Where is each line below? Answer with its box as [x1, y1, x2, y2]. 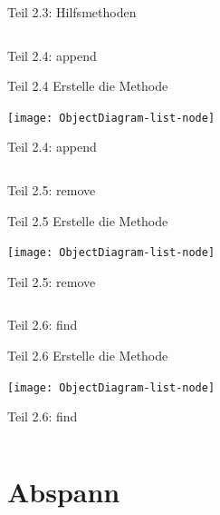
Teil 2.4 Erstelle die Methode [7, 76, 168, 95]
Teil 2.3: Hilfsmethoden [7, 3, 137, 21]
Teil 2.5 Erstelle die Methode [7, 211, 168, 230]
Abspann [7, 473, 120, 510]
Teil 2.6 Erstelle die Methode [7, 346, 168, 365]
